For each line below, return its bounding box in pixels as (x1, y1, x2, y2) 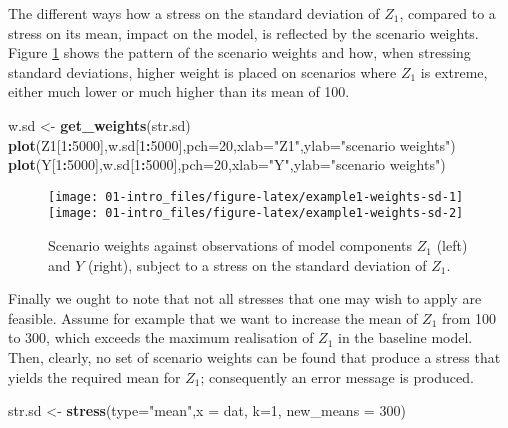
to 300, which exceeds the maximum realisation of (8, 327, 314, 348)
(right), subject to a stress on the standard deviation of (88, 254, 427, 275)
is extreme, (420, 61, 488, 82)
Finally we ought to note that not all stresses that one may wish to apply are (8, 288, 482, 309)
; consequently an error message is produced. (200, 366, 474, 387)
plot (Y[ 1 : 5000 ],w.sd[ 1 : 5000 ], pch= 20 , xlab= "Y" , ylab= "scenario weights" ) (8, 154, 446, 175)
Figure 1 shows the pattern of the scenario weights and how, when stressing (8, 42, 471, 63)
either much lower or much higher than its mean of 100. (8, 81, 350, 102)
